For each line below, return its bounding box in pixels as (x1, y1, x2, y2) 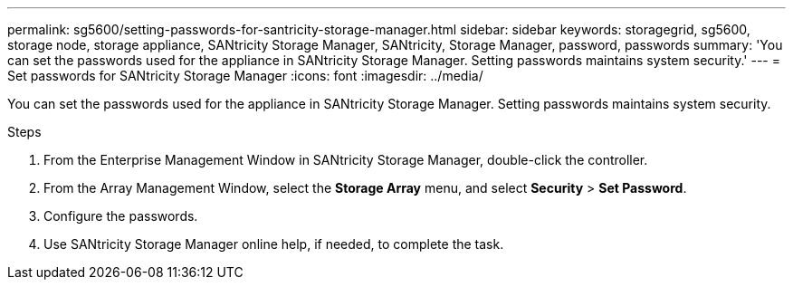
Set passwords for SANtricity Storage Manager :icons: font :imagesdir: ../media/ (7, 68, 483, 83)
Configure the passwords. (43, 208, 198, 224)
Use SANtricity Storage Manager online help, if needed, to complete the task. (43, 236, 504, 252)
